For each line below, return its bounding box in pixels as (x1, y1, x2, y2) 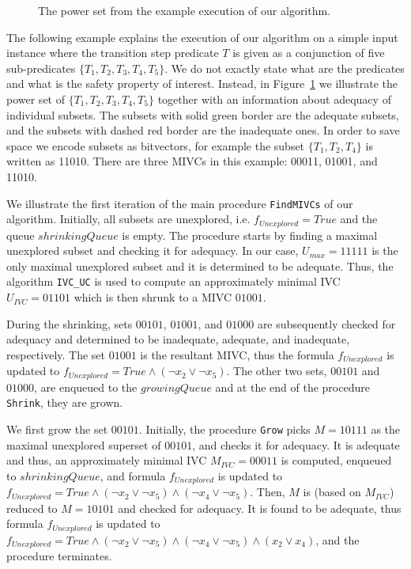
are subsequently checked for (257, 315, 396, 332)
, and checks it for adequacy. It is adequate (192, 436, 400, 453)
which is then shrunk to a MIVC (74, 289, 232, 305)
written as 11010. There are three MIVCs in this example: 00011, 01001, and (6, 153, 378, 169)
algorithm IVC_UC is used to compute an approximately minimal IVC (6, 273, 341, 290)
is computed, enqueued (281, 452, 392, 468)
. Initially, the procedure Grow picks (138, 421, 311, 438)
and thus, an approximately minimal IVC (6, 452, 207, 468)
